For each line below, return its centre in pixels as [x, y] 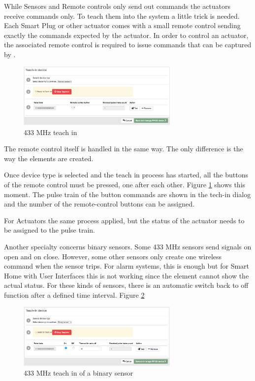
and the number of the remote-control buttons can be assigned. [99, 204]
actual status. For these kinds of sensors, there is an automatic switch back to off [126, 285]
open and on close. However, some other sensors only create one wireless [113, 256]
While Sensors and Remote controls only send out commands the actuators [117, 6]
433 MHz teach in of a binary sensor [79, 373]
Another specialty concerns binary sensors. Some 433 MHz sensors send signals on [128, 246]
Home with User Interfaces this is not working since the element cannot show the [127, 275]
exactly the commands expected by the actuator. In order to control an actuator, [126, 35]
